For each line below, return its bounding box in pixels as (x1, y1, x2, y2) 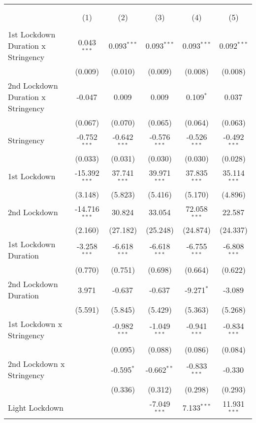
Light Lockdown (8, 401, 64, 413)
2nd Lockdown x (8, 358, 65, 370)
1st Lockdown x (8, 318, 63, 330)
